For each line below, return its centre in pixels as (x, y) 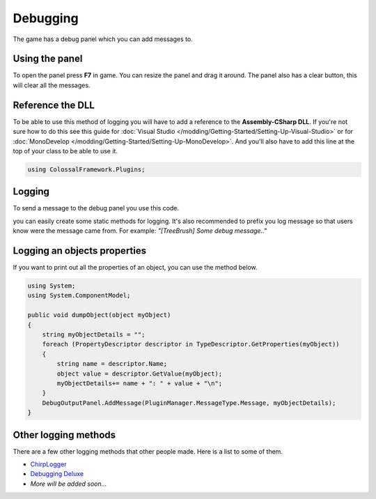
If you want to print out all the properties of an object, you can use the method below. (135, 268)
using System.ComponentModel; (79, 295)
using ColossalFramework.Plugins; (86, 169)
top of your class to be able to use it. (65, 151)
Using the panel (48, 59)
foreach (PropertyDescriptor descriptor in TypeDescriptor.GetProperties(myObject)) (191, 344)
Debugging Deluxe (57, 474)
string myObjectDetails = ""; (94, 335)
